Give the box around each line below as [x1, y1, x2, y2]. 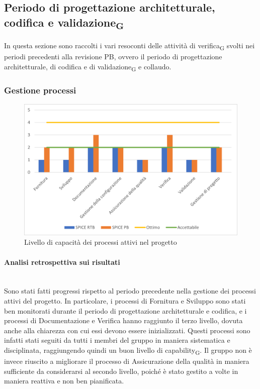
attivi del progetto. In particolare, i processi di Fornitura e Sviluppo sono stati [4, 295, 246, 306]
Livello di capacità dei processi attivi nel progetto [24, 237, 177, 247]
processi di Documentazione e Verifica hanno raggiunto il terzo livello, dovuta [4, 315, 243, 326]
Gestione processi [4, 83, 76, 96]
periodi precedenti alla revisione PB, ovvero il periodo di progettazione [4, 51, 222, 62]
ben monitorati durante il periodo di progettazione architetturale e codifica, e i [4, 305, 247, 316]
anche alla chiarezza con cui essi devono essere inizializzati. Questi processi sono [4, 325, 250, 335]
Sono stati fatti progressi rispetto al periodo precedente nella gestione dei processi [4, 285, 256, 296]
